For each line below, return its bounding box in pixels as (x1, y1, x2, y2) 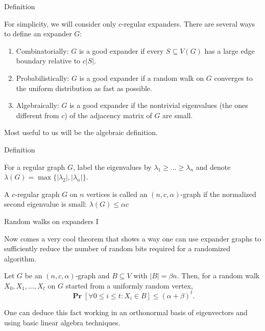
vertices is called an (86, 188, 148, 199)
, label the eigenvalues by (73, 161, 152, 172)
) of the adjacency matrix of (64, 109, 152, 120)
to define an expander (4, 28, 72, 39)
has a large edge (204, 45, 255, 56)
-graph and (75, 270, 110, 281)
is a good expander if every (79, 45, 164, 56)
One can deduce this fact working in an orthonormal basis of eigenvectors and (4, 306, 248, 317)
